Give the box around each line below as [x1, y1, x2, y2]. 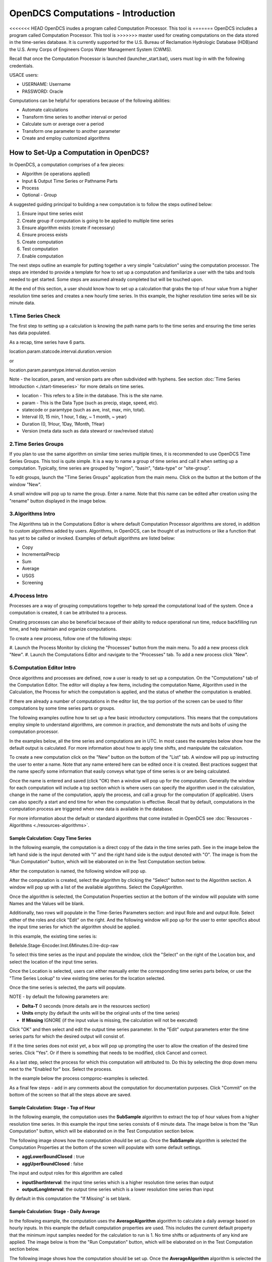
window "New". [9, 481, 42, 487]
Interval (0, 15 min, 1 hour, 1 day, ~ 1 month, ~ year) [22, 414, 127, 420]
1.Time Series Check [9, 312, 60, 319]
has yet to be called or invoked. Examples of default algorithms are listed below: [9, 535, 176, 541]
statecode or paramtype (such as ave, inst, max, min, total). [22, 407, 146, 412]
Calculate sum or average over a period [22, 121, 104, 127]
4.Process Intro [9, 592, 48, 599]
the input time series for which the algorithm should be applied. [9, 924, 141, 930]
